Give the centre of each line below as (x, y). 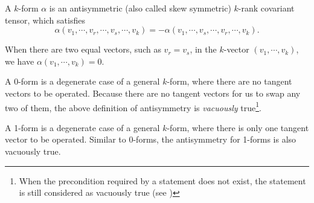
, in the (203, 49)
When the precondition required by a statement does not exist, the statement (162, 180)
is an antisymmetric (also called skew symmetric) (140, 8)
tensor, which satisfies (45, 20)
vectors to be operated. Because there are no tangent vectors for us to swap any (153, 93)
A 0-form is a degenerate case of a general (82, 81)
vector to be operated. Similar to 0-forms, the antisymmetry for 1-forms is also (151, 139)
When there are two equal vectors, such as (83, 49)
